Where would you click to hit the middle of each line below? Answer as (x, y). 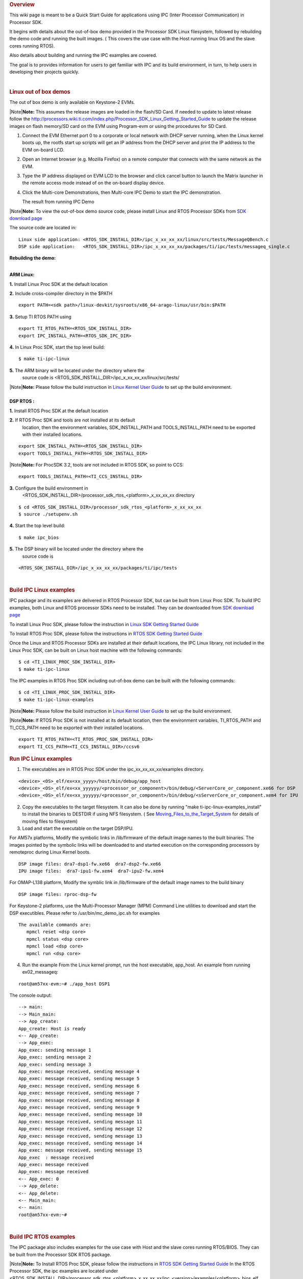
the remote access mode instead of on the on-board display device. (94, 183)
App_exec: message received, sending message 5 (79, 1079)
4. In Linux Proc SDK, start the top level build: (57, 347)
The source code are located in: (43, 228)
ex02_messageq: (40, 972)
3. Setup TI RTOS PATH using (40, 317)
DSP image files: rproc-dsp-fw (58, 894)
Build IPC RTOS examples (42, 1237)
